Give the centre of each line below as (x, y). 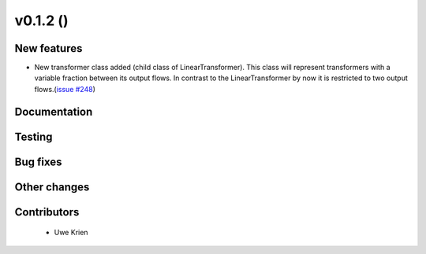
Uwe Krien (71, 233)
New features (49, 48)
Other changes (52, 187)
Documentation (54, 111)
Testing (34, 136)
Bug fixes (38, 162)
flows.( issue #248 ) (65, 89)
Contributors (47, 212)
